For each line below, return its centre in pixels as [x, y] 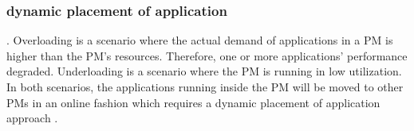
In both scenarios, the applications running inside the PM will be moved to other [205, 87]
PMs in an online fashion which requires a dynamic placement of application [193, 102]
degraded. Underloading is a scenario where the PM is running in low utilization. [204, 71]
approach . [32, 118]
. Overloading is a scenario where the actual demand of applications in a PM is [200, 40]
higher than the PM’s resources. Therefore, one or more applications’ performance [207, 55]
